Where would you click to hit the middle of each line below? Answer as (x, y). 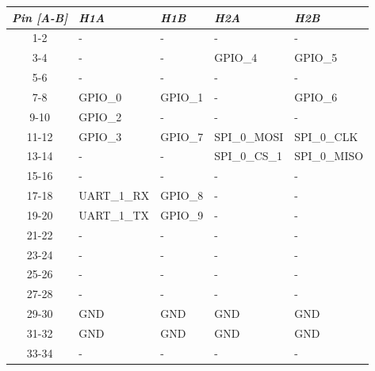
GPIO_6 (316, 96)
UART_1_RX (114, 195)
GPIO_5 (316, 57)
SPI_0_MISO (329, 156)
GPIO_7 (182, 136)
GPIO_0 (100, 96)
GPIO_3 (100, 136)
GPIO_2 (100, 116)
